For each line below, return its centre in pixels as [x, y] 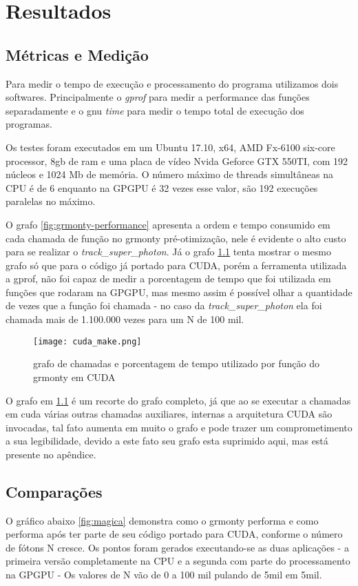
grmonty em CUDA [74, 377]
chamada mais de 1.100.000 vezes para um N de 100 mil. [125, 319]
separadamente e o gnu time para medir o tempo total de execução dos [155, 110]
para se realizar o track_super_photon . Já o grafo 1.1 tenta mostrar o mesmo [168, 252]
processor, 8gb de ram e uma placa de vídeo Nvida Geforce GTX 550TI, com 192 [177, 160]
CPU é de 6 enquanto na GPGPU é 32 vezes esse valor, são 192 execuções [162, 187]
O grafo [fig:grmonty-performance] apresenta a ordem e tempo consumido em [168, 224]
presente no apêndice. [51, 454]
